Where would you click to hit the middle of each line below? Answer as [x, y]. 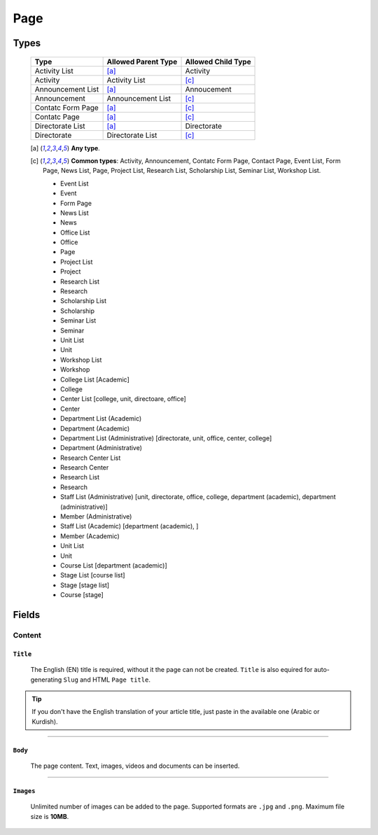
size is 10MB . [50, 816]
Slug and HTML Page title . [107, 680]
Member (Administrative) [96, 517]
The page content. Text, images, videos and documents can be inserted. [135, 766]
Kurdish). [45, 722]
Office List [75, 232]
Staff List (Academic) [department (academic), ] [129, 526]
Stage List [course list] [93, 575]
